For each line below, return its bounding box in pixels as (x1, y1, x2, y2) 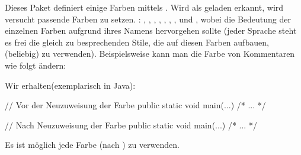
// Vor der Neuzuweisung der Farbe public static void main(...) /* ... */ (5, 99, 266, 111)
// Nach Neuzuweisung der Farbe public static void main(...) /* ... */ (5, 118, 257, 131)
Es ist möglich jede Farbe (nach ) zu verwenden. (5, 138, 180, 151)
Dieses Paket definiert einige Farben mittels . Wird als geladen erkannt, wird (5, 1, 284, 13)
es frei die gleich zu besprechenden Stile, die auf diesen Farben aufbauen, (5, 35, 269, 48)
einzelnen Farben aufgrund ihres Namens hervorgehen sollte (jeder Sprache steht (5, 24, 297, 37)
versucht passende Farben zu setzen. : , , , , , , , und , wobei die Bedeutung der (5, 12, 292, 25)
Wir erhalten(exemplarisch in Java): (5, 79, 136, 91)
